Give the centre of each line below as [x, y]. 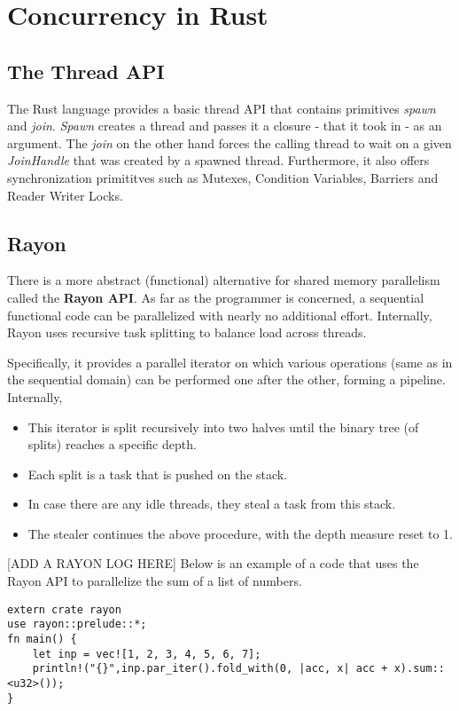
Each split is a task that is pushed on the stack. [158, 474]
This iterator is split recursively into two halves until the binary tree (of [223, 427]
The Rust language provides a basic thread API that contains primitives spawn [222, 108]
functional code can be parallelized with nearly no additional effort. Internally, [220, 315]
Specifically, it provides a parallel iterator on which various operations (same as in [230, 362]
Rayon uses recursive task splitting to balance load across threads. [187, 332]
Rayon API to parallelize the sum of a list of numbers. [155, 581]
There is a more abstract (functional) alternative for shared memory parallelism [224, 280]
